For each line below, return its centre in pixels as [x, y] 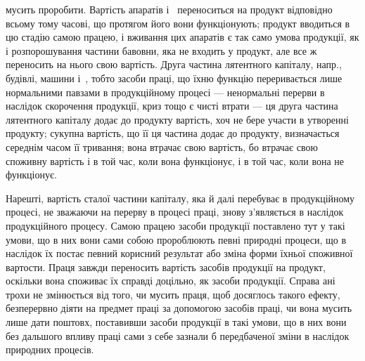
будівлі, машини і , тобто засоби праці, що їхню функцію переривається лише [174, 78]
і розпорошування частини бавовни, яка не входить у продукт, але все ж [161, 50]
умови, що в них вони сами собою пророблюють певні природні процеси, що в [176, 239]
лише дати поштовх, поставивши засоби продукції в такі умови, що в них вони [176, 322]
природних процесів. [50, 349]
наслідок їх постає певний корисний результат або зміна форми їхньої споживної [179, 253]
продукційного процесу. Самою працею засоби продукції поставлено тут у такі [175, 225]
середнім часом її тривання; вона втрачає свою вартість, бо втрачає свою [162, 146]
